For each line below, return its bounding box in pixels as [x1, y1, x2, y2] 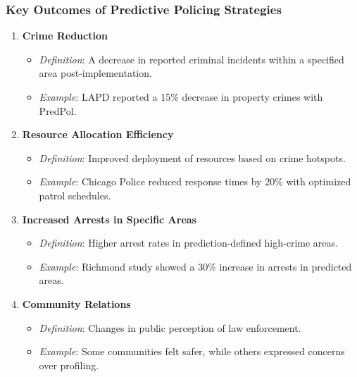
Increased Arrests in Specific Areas [22, 211, 196, 226]
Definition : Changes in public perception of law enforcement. [39, 320, 301, 335]
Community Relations [22, 296, 131, 311]
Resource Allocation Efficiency [22, 127, 174, 142]
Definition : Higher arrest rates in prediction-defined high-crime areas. [39, 235, 338, 250]
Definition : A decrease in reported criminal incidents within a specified [39, 51, 344, 66]
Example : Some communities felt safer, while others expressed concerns [39, 344, 345, 359]
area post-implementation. [39, 66, 152, 80]
